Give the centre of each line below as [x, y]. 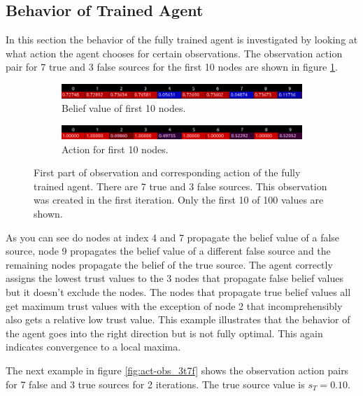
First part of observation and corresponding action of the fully [167, 172]
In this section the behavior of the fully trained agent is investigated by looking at [182, 40]
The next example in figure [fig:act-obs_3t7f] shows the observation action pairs [177, 370]
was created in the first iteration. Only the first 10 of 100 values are [179, 200]
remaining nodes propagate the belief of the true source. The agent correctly [169, 264]
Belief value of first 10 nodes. [124, 108]
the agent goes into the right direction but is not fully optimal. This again [164, 333]
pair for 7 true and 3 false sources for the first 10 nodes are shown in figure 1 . [172, 67]
